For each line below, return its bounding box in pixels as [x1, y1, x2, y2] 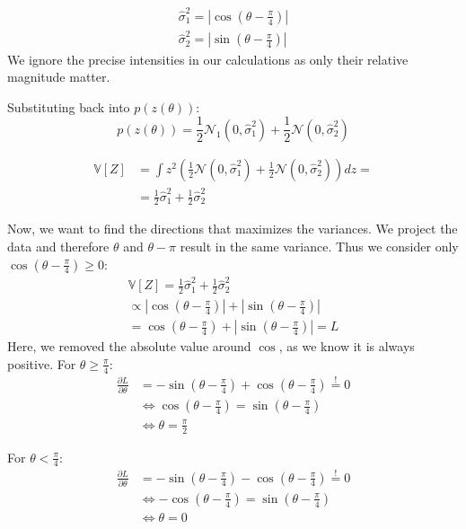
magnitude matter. [7, 67, 110, 86]
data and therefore [7, 236, 110, 255]
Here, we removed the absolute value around [7, 337, 251, 356]
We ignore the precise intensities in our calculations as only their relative [7, 49, 409, 68]
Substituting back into [7, 97, 130, 116]
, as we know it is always [278, 337, 415, 356]
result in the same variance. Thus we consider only [180, 236, 459, 255]
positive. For [7, 354, 76, 373]
